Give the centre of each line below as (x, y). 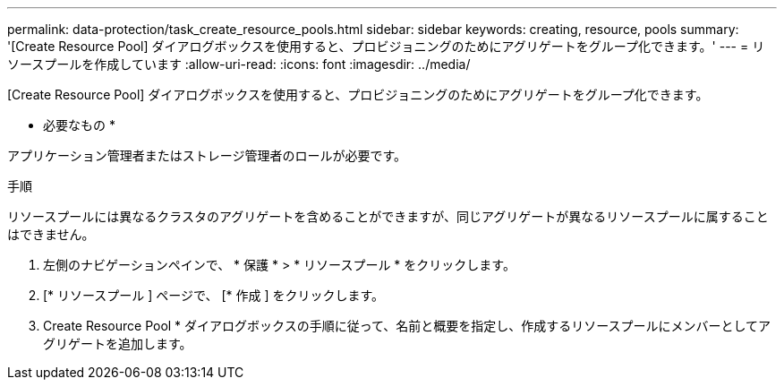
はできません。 (51, 234)
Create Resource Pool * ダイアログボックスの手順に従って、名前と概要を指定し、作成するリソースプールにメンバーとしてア (407, 326)
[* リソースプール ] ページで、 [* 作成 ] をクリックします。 (214, 295)
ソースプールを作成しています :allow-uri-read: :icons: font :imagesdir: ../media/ (239, 64)
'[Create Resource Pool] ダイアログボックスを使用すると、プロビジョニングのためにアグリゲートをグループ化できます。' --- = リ (386, 46)
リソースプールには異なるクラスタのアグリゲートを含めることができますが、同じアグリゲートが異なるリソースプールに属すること (388, 216)
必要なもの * (79, 125)
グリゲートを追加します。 (118, 344)
